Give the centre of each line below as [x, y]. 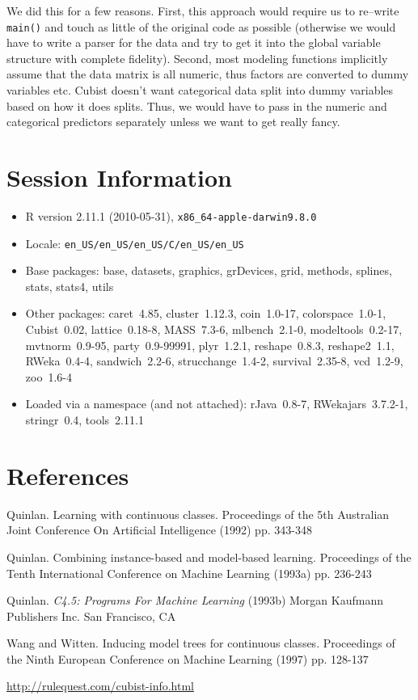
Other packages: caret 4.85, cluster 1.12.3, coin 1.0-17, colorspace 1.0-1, [206, 313]
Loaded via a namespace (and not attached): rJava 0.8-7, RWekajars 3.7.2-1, [217, 404]
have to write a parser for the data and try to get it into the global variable [194, 42]
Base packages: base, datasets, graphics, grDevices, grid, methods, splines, [209, 270]
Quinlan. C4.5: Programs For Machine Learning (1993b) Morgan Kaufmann [195, 600]
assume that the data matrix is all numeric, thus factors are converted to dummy [208, 74]
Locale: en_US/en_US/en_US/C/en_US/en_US [135, 243]
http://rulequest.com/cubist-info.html [101, 686]
